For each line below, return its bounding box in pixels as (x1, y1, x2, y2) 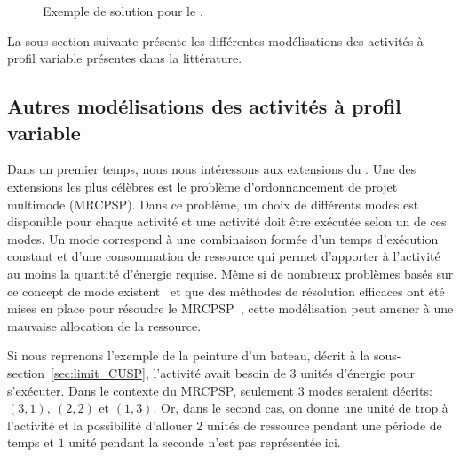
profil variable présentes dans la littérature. (7, 49, 242, 67)
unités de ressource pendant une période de (206, 415, 442, 434)
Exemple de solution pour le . (43, 2, 203, 20)
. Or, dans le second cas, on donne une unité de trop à (153, 398, 448, 417)
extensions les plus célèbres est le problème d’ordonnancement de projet (7, 177, 398, 195)
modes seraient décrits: (308, 381, 432, 399)
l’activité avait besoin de (153, 363, 286, 382)
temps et (7, 433, 54, 452)
